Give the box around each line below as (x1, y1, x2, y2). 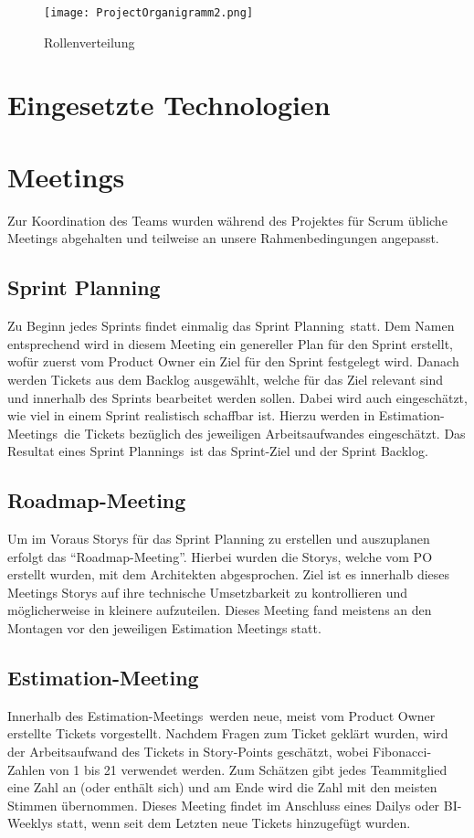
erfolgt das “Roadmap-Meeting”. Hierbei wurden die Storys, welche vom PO (7, 546, 433, 566)
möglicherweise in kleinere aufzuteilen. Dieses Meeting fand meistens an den (7, 600, 432, 620)
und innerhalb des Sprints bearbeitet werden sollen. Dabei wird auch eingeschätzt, (7, 387, 468, 407)
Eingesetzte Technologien (7, 86, 331, 123)
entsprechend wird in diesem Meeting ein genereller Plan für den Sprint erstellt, (7, 334, 453, 353)
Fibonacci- (373, 742, 432, 761)
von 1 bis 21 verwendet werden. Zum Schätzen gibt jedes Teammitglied (48, 759, 448, 779)
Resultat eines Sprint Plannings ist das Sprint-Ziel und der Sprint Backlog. (7, 441, 428, 461)
